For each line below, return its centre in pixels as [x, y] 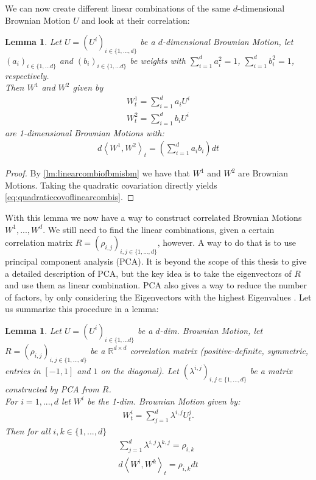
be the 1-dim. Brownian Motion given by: [164, 401]
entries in [23, 370]
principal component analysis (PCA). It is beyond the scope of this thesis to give [156, 261]
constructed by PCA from [52, 389]
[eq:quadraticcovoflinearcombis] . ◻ [70, 197]
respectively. [27, 75]
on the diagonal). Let [140, 370]
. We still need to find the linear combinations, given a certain [159, 229]
